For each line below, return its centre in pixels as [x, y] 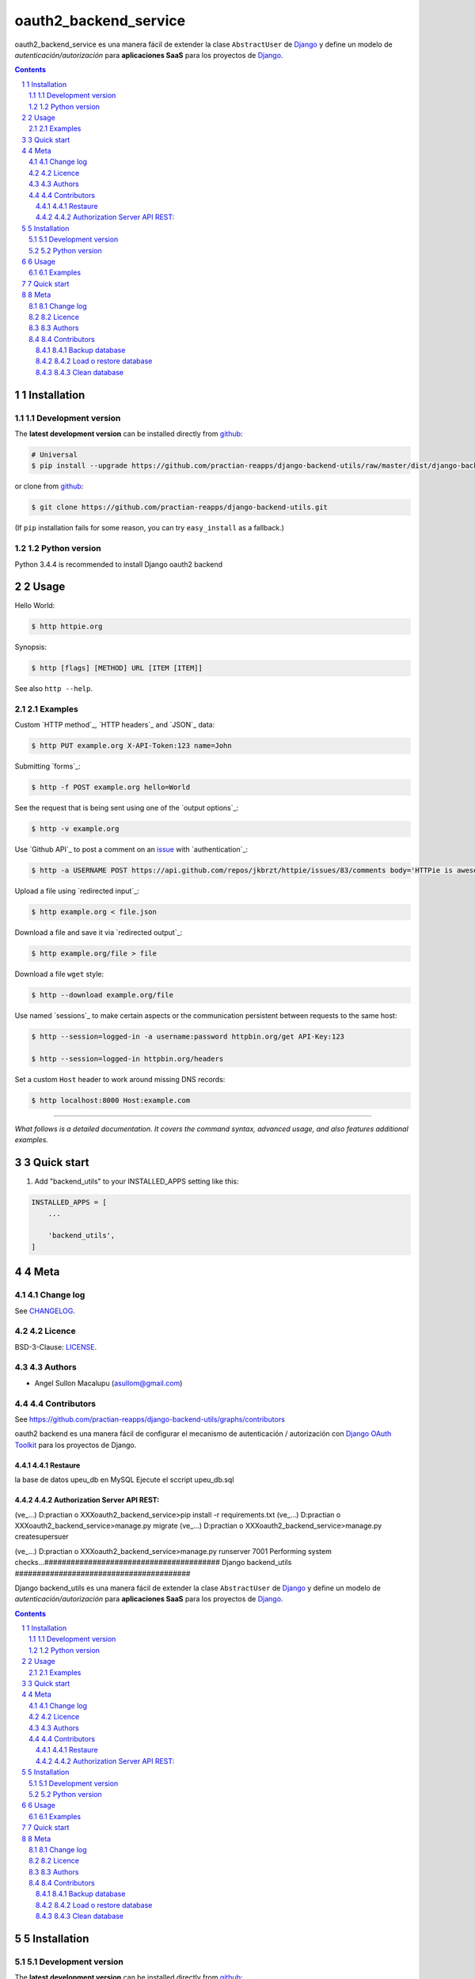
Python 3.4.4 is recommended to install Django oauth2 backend [119, 564]
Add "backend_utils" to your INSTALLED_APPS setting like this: [137, 1181]
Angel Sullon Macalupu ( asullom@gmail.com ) [108, 1383]
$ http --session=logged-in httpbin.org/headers [127, 1059]
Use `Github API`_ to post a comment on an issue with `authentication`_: [131, 849]
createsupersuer [42, 1536]
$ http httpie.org [67, 627]
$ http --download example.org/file [103, 995]
